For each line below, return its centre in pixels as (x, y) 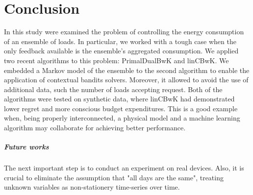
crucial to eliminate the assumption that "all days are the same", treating (114, 177)
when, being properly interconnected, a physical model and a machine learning (122, 118)
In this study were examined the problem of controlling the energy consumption (124, 32)
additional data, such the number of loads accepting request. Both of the (113, 89)
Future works (26, 147)
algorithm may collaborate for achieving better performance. (95, 128)
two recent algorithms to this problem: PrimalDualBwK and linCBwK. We (116, 60)
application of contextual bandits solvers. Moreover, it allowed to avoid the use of (126, 80)
